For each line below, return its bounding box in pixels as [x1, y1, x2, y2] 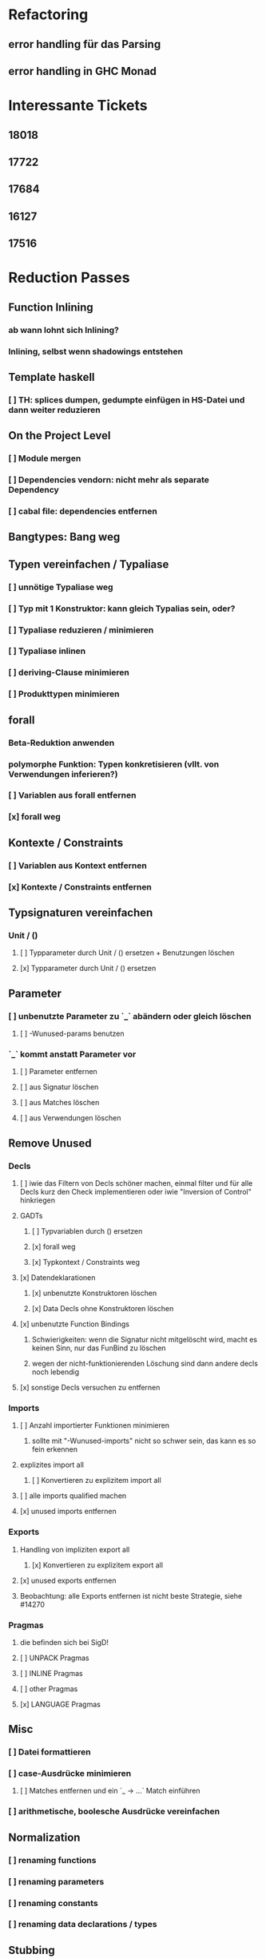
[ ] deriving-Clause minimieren [8, 667, 130, 678]
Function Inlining [8, 300, 93, 314]
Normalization [8, 1830, 81, 1844]
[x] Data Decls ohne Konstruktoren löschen [31, 1303, 174, 1313]
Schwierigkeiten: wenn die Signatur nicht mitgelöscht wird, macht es [31, 1334, 258, 1344]
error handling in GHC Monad [8, 64, 157, 77]
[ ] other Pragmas [19, 1683, 78, 1694]
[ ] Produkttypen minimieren [8, 688, 120, 700]
